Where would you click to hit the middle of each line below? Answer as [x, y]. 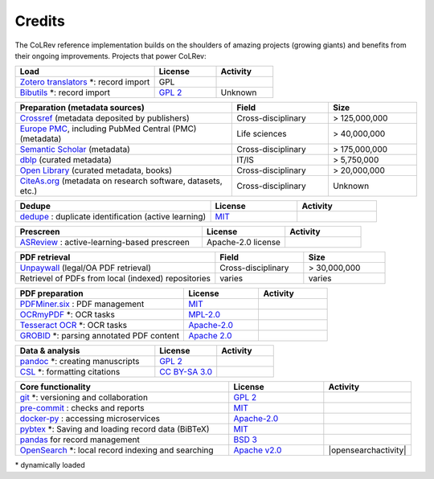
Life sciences [262, 134]
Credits [40, 21]
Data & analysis [50, 351]
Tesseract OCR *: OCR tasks [74, 325]
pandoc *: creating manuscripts [80, 362]
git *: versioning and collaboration [84, 398]
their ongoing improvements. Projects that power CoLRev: [111, 55]
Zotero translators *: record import [85, 82]
